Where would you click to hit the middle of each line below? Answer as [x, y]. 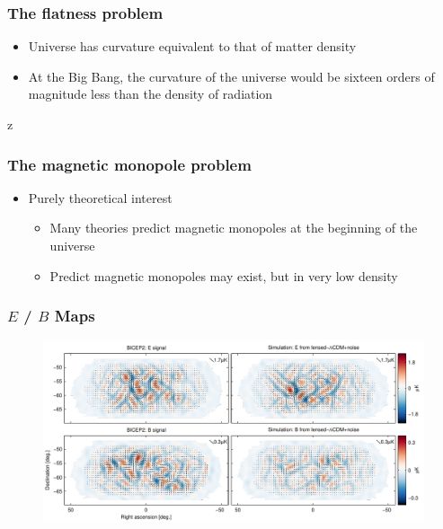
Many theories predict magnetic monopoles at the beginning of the [234, 228]
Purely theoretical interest [100, 197]
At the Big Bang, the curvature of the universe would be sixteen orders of [231, 76]
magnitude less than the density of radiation [151, 94]
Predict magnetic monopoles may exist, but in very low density [224, 275]
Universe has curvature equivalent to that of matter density [192, 46]
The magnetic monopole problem [129, 164]
